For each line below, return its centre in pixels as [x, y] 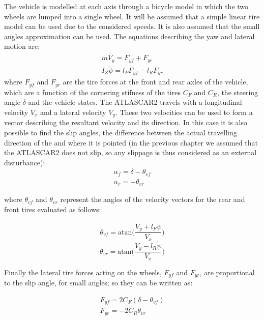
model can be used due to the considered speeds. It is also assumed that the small [132, 26]
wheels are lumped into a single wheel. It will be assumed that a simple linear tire [132, 16]
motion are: [22, 46]
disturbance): [25, 162]
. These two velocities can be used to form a [184, 112]
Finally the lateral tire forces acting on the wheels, [83, 272]
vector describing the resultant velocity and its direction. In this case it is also [126, 122]
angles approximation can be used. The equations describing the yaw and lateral [129, 36]
